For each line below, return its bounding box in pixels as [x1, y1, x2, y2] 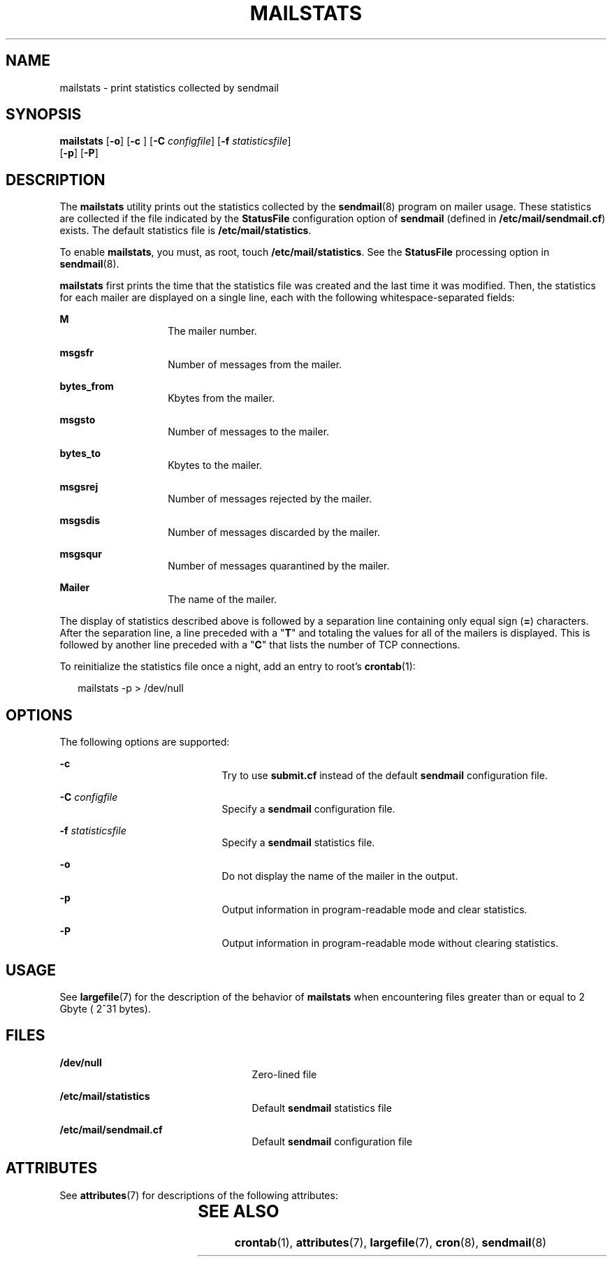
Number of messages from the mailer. [168, 358, 342, 371]
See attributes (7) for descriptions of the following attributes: [59, 1189, 338, 1201]
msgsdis [59, 514, 101, 527]
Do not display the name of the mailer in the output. [221, 870, 458, 883]
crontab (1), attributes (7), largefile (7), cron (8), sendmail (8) [234, 1235, 547, 1249]
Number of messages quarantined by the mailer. [168, 560, 390, 572]
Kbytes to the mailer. [168, 459, 263, 472]
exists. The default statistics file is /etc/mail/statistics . [59, 224, 312, 237]
